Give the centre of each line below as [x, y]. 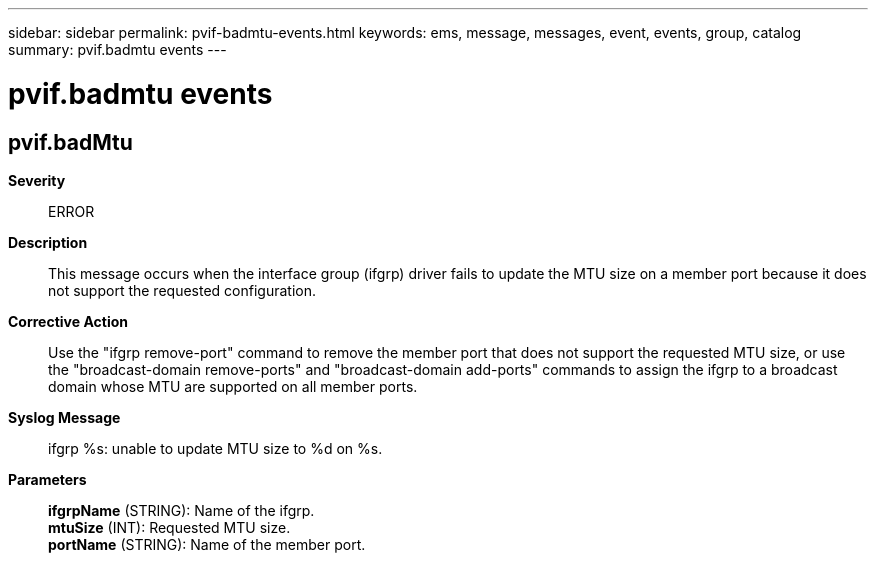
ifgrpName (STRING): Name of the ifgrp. [181, 510]
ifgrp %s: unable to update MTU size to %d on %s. [215, 448]
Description [48, 242]
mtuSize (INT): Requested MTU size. [169, 527]
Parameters [47, 479]
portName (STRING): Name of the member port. [207, 544]
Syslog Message [64, 417]
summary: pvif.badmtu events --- [117, 49]
